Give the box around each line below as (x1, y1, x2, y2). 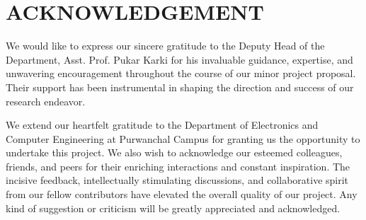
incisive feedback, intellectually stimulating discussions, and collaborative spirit (6, 173, 349, 187)
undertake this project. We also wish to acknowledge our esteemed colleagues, (6, 145, 343, 160)
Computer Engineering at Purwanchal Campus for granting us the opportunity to (6, 131, 360, 146)
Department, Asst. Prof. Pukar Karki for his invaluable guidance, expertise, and (6, 52, 353, 66)
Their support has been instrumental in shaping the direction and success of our (6, 79, 354, 94)
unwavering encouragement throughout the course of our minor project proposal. (6, 66, 356, 81)
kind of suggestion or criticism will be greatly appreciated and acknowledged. (6, 200, 341, 215)
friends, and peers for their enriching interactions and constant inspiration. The (6, 158, 350, 173)
